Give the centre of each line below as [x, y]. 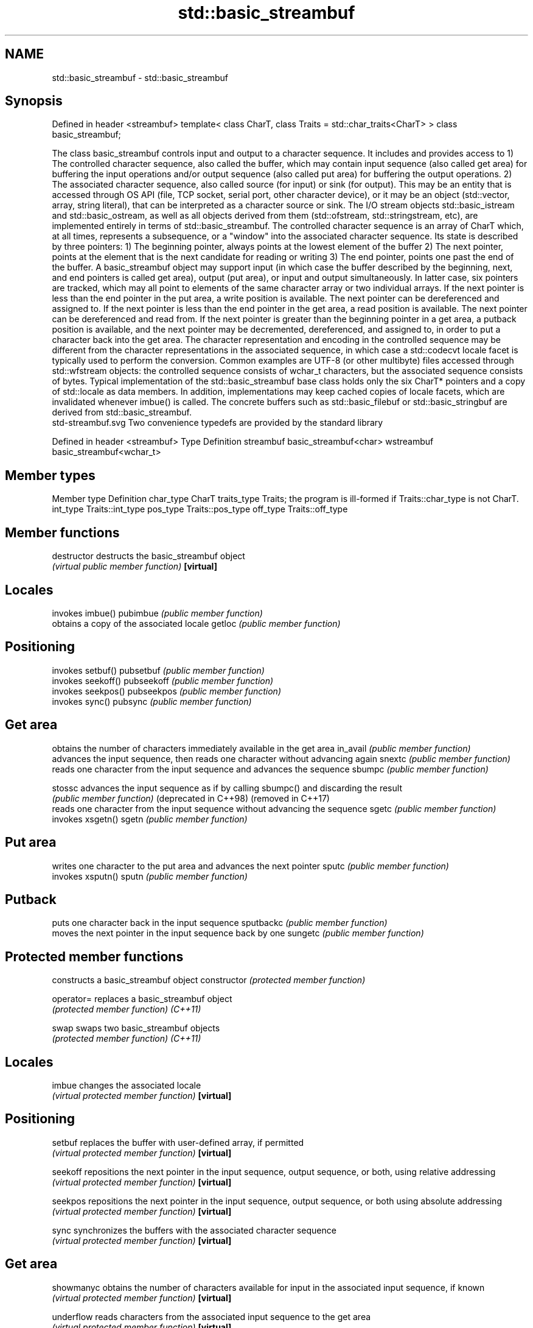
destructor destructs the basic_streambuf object [148, 556]
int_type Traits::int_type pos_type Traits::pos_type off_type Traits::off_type [200, 509]
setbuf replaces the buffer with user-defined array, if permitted [178, 1142]
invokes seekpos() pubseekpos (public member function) [167, 691]
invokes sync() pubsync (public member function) [152, 701]
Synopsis [34, 101]
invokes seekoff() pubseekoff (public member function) [163, 680]
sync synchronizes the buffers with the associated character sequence [194, 1230]
